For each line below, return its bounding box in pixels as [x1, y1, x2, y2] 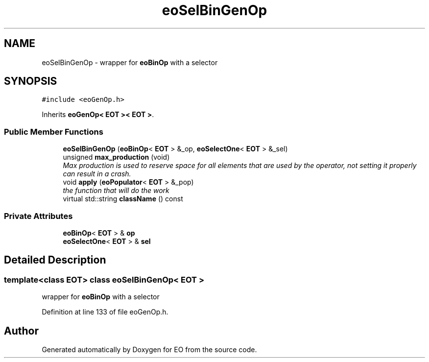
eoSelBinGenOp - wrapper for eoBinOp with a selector [42, 58, 218, 67]
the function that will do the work [63, 186, 169, 195]
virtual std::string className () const [63, 194, 183, 203]
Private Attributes [4, 211, 73, 221]
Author [4, 324, 39, 337]
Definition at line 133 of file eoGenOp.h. [42, 308, 168, 316]
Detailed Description [4, 254, 106, 266]
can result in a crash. [63, 169, 131, 178]
